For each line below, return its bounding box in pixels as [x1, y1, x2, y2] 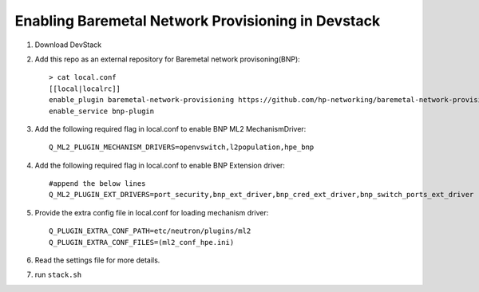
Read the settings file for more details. [34, 255, 160, 265]
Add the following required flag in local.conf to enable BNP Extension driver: [34, 160, 285, 170]
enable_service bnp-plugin [49, 106, 155, 116]
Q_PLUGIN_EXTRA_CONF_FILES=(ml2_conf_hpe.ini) [49, 238, 235, 247]
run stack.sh [34, 270, 82, 279]
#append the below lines [49, 180, 146, 188]
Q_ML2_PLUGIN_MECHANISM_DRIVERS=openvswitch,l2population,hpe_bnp [49, 143, 315, 152]
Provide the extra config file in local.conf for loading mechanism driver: [34, 207, 269, 217]
